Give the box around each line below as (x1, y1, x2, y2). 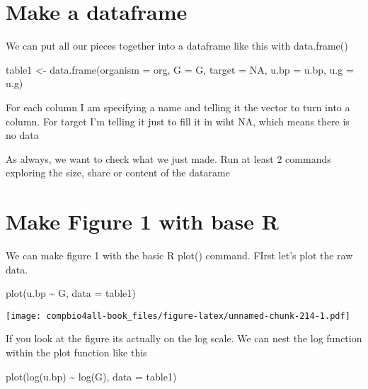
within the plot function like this (6, 345, 147, 360)
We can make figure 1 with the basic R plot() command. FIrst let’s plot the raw (6, 248, 353, 262)
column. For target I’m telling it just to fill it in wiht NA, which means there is (6, 113, 350, 128)
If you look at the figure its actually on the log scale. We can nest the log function (6, 331, 362, 346)
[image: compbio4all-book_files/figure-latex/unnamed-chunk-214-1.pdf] (6, 310, 350, 321)
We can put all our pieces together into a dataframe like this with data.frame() (6, 38, 348, 53)
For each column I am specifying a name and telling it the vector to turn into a (6, 99, 350, 114)
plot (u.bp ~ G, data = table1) (6, 286, 136, 300)
